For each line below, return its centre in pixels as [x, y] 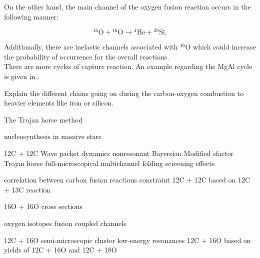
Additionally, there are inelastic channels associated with [91, 47]
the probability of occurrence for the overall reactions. [87, 56]
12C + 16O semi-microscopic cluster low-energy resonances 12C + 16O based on [127, 240]
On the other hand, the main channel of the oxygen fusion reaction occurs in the [127, 6]
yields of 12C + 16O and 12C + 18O [60, 250]
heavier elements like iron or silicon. [59, 103]
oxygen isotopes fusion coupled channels [65, 223]
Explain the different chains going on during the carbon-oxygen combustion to [124, 93]
